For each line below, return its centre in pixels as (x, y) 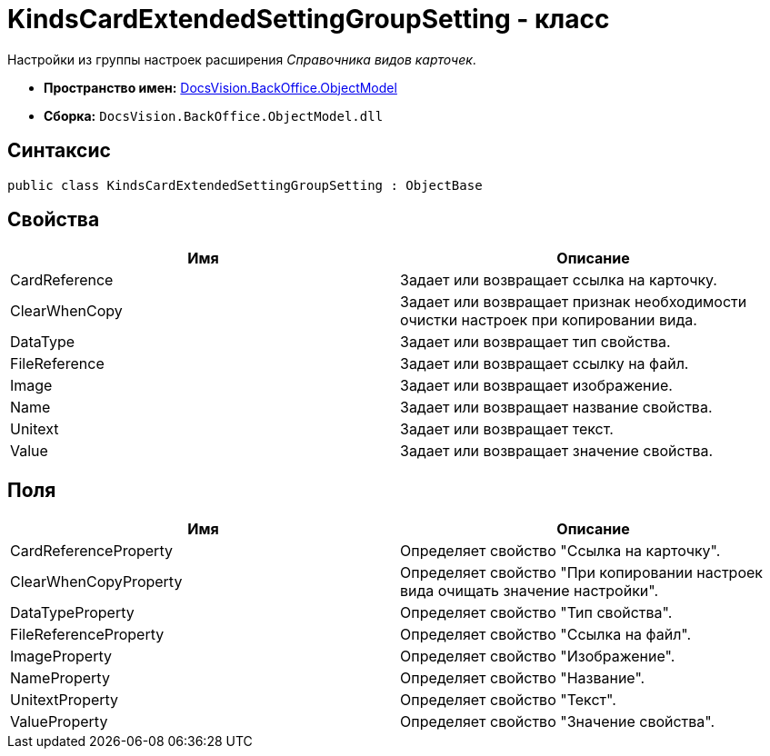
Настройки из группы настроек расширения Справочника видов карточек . (242, 59)
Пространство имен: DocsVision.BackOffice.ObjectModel (220, 87)
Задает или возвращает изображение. (536, 386)
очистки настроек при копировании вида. (549, 320)
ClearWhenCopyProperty (96, 582)
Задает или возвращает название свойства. (556, 408)
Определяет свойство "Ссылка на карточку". (560, 551)
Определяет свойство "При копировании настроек (581, 573)
